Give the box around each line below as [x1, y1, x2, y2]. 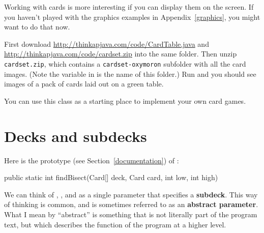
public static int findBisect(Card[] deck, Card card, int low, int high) [4, 172, 218, 183]
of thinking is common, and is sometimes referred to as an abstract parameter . [4, 199, 258, 210]
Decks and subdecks [4, 125, 147, 146]
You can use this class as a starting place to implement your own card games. [4, 95, 246, 106]
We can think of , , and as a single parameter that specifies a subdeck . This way [4, 189, 258, 199]
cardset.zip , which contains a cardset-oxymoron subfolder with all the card [4, 58, 246, 69]
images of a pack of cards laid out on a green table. [4, 78, 164, 89]
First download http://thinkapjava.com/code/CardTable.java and [4, 38, 209, 49]
